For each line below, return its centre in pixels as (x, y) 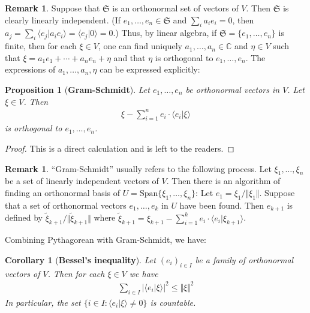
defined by (24, 217)
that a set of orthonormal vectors (66, 205)
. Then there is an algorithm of (223, 181)
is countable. (173, 302)
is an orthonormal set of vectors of (175, 8)
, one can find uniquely (140, 46)
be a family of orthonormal (244, 259)
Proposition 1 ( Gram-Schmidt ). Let (77, 89)
